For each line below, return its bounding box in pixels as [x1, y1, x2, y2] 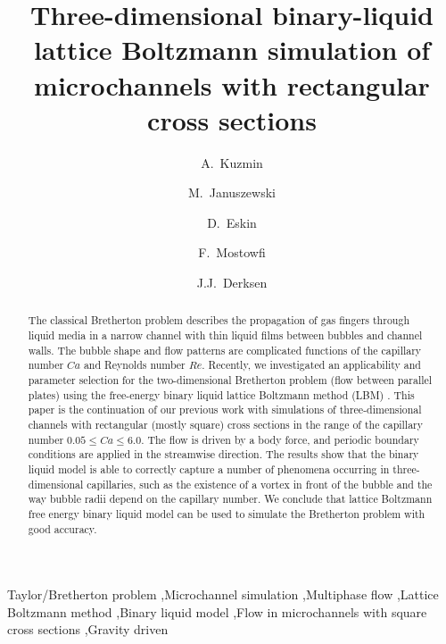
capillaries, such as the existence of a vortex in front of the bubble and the [87, 476, 433, 491]
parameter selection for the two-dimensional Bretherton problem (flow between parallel [28, 372, 433, 388]
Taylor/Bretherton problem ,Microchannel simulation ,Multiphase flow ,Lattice [7, 585, 439, 604]
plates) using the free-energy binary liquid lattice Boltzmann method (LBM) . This [28, 387, 415, 402]
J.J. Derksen [196, 273, 268, 292]
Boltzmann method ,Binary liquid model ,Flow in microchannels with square [7, 602, 427, 621]
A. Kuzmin [201, 153, 263, 171]
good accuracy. [28, 521, 97, 536]
